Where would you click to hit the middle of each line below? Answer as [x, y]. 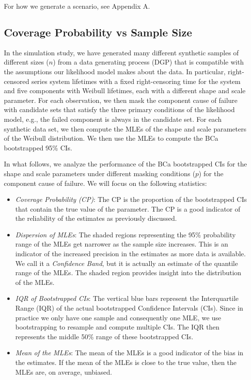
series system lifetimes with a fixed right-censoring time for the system [136, 81]
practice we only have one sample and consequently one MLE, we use [118, 317]
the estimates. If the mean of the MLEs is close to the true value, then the [126, 362]
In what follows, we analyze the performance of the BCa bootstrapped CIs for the [125, 164]
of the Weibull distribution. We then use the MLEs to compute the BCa [111, 138]
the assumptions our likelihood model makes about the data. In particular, [115, 71]
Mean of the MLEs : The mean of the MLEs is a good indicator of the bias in [129, 353]
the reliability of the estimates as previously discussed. [96, 218]
